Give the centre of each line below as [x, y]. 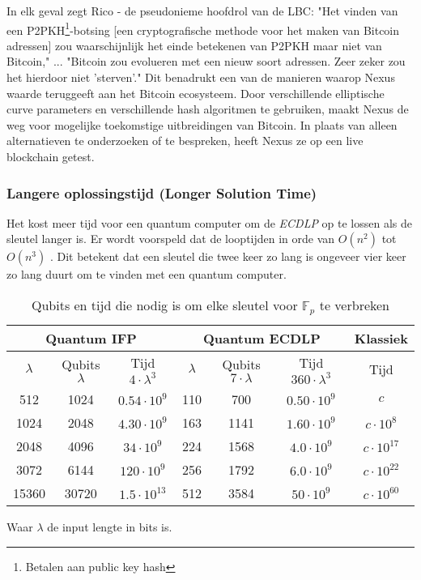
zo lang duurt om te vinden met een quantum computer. [147, 274]
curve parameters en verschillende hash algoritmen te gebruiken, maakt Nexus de [208, 109]
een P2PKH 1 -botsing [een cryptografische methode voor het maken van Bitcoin [203, 28]
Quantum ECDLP [262, 338]
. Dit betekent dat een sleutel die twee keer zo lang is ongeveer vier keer [228, 256]
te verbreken [355, 305]
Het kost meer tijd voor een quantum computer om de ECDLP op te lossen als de [209, 222]
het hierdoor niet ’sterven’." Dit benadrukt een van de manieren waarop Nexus [201, 77]
